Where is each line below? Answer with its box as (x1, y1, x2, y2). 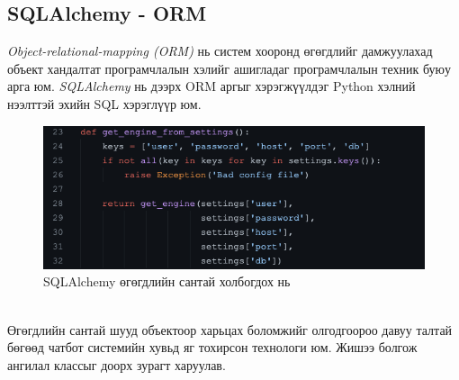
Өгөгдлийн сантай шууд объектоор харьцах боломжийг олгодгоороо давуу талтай (7, 320, 453, 339)
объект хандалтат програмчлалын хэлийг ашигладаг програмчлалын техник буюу (7, 59, 452, 77)
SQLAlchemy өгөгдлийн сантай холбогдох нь (43, 272, 291, 291)
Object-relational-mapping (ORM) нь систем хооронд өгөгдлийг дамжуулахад (7, 41, 433, 60)
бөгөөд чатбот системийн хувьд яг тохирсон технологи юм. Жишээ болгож (7, 338, 418, 357)
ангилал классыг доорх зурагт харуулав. (7, 355, 226, 374)
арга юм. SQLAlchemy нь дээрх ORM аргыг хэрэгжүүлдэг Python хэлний (7, 77, 416, 95)
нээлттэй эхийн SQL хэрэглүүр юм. (7, 94, 202, 113)
